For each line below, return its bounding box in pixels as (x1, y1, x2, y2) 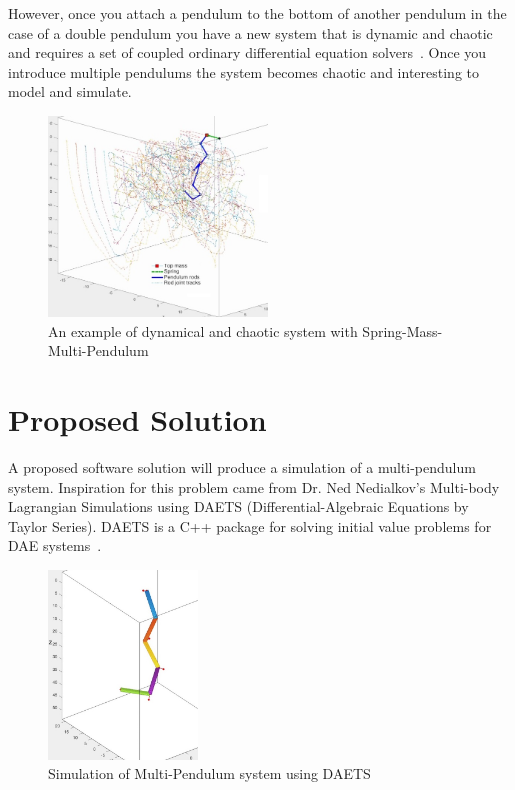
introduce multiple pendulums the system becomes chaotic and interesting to (8, 61, 480, 82)
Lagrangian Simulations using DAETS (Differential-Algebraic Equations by (8, 496, 469, 517)
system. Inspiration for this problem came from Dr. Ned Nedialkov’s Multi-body (8, 476, 500, 497)
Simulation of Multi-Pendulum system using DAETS (48, 763, 371, 784)
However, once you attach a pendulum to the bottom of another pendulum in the (8, 3, 507, 23)
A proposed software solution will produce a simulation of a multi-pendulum (8, 456, 476, 477)
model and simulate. (8, 81, 132, 102)
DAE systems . (8, 535, 102, 556)
